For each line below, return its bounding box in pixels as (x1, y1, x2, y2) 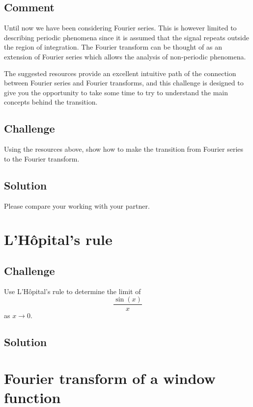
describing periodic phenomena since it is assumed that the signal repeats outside (4, 32, 249, 42)
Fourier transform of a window (4, 368, 216, 388)
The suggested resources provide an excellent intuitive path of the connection (4, 68, 236, 78)
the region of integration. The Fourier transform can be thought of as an (4, 42, 222, 52)
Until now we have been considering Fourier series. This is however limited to (4, 23, 237, 33)
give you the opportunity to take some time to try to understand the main (4, 87, 228, 97)
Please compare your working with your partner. (4, 200, 150, 211)
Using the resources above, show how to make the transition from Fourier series (4, 144, 244, 154)
